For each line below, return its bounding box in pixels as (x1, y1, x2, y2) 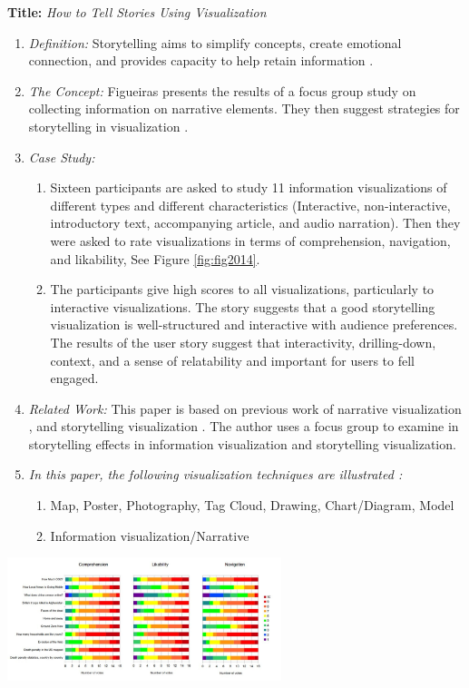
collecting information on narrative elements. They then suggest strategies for (28, 99, 460, 118)
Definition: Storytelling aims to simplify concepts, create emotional (28, 33, 402, 52)
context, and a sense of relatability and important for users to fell (50, 350, 415, 369)
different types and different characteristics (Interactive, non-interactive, (50, 195, 451, 214)
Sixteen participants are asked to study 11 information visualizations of (50, 178, 447, 197)
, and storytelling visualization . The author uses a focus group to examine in (28, 417, 459, 436)
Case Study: (28, 147, 95, 166)
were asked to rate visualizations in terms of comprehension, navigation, (50, 231, 451, 250)
